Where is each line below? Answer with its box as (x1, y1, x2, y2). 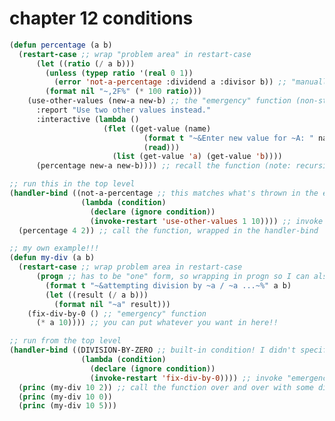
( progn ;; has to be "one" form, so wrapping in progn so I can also (35, 272, 332, 282)
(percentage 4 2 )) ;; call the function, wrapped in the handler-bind (18, 225, 319, 236)
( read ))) (143, 142, 181, 152)
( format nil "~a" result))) (53, 299, 171, 309)
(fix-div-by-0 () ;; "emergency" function (27, 308, 207, 319)
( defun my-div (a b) (9, 253, 96, 263)
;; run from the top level (9, 336, 122, 346)
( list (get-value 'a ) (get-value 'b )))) (112, 152, 283, 162)
